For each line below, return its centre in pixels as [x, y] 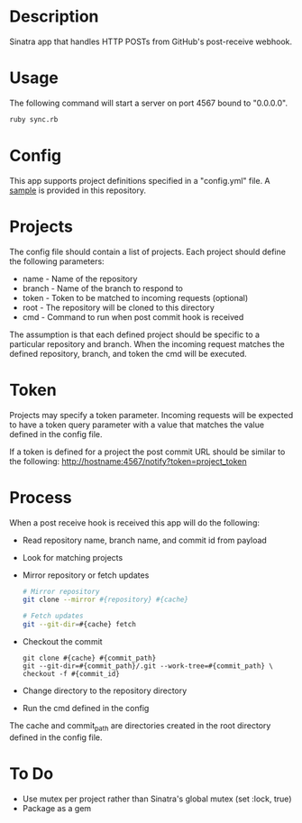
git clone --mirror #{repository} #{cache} [105, 600]
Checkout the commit [62, 641]
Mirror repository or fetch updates [86, 575]
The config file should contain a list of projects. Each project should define [148, 251]
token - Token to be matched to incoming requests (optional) [135, 297]
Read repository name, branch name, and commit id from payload [145, 540]
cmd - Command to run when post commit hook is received [133, 316]
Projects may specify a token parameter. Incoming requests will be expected [151, 415]
